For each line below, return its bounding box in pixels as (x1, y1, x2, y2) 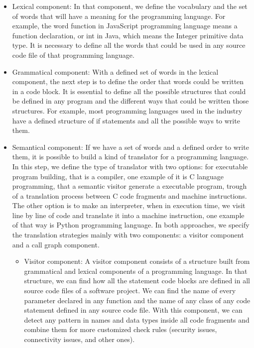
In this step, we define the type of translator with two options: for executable (12, 161, 248, 171)
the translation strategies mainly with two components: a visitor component (12, 230, 244, 240)
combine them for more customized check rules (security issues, (24, 324, 217, 335)
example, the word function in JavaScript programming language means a (12, 20, 238, 31)
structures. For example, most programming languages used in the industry (12, 105, 243, 116)
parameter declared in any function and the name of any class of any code (24, 295, 251, 305)
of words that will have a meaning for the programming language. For (12, 10, 226, 21)
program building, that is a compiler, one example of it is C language (12, 171, 224, 181)
